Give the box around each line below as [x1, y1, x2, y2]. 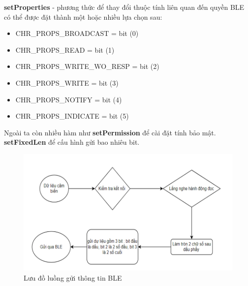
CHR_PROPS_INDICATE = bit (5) [15, 111, 129, 121]
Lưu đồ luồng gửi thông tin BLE [24, 272, 122, 283]
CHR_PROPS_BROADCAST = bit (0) [15, 28, 139, 38]
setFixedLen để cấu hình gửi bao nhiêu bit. [4, 137, 140, 147]
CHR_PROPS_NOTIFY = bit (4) [15, 94, 122, 104]
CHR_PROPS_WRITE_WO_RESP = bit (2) [15, 61, 159, 71]
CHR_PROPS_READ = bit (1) [15, 44, 115, 55]
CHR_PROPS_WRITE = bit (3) [15, 77, 119, 88]
